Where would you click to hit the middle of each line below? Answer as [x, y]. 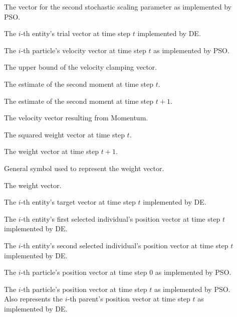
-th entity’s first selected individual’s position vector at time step [121, 218]
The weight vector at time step [52, 151]
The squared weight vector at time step [64, 134]
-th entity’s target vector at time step [78, 202]
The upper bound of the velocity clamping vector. [80, 67]
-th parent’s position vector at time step [129, 299]
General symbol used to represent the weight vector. [84, 168]
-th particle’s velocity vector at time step [83, 50]
